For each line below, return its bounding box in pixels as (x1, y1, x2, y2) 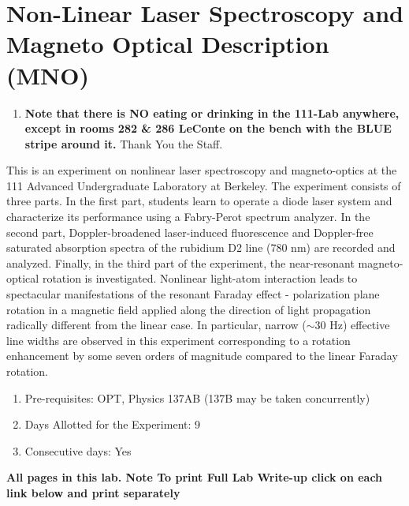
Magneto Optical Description (6, 28, 329, 60)
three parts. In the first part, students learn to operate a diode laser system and (6, 193, 392, 209)
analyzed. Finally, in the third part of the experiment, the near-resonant (6, 254, 355, 271)
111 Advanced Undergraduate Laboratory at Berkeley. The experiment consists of (6, 177, 401, 193)
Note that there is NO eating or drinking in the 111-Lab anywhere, (24, 104, 400, 121)
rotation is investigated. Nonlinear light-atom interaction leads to (42, 270, 358, 287)
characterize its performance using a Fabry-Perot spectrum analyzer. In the (6, 208, 370, 225)
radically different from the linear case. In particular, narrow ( (6, 317, 307, 333)
